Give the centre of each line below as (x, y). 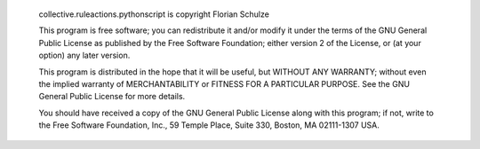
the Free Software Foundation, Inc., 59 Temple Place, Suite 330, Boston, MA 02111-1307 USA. (209, 125)
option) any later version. (84, 55)
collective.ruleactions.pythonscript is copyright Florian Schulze (154, 14)
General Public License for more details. (112, 97)
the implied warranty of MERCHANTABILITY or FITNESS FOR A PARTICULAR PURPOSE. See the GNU (224, 83)
